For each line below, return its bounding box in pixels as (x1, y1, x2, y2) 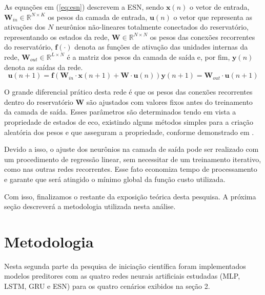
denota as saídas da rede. (4, 61, 83, 72)
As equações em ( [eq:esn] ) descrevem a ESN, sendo (4, 2, 164, 12)
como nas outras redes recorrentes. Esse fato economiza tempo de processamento (4, 164, 257, 174)
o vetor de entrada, (190, 2, 250, 12)
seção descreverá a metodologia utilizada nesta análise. (4, 201, 176, 212)
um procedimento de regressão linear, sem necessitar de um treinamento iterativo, (4, 153, 261, 164)
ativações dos (4, 21, 46, 32)
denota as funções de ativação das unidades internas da (74, 41, 248, 52)
